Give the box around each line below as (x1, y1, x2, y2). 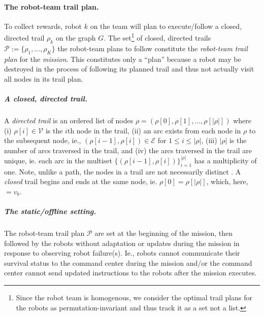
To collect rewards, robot (4, 20, 82, 31)
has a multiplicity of (194, 155, 257, 165)
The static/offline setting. (4, 206, 96, 217)
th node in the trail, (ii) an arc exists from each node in (67, 125, 241, 135)
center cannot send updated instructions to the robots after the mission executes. (4, 267, 257, 278)
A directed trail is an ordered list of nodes (4, 115, 134, 125)
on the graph (55, 32, 96, 43)
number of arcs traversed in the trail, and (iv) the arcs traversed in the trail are (4, 145, 252, 155)
